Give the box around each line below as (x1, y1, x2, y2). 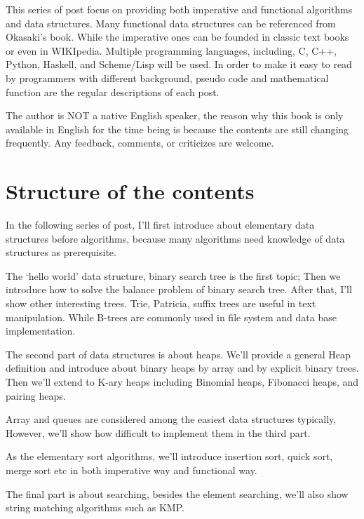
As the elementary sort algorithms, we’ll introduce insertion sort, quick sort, (6, 449, 333, 464)
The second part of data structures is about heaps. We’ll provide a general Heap (6, 346, 351, 361)
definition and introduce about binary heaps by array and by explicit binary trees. (6, 360, 359, 375)
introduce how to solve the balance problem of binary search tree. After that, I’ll (6, 282, 352, 297)
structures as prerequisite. (6, 245, 116, 259)
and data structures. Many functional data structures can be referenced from (6, 15, 336, 30)
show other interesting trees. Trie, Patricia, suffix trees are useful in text (6, 296, 316, 311)
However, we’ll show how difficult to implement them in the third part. (6, 425, 311, 440)
